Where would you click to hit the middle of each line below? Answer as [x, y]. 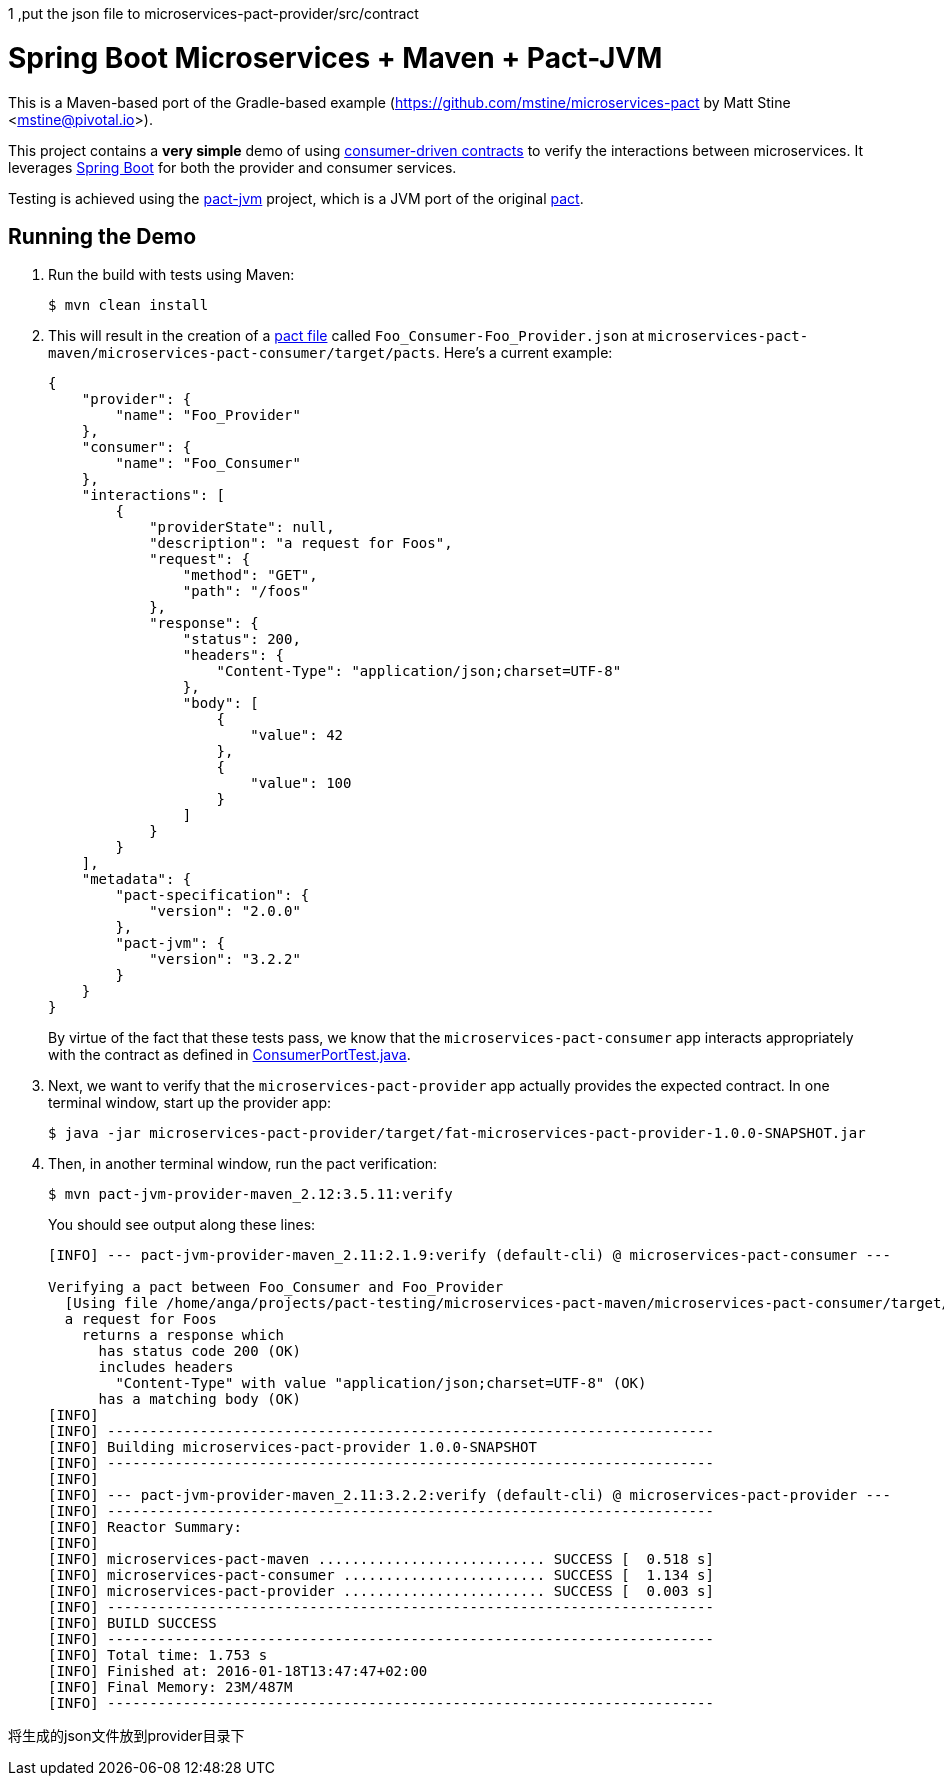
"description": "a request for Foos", [301, 543]
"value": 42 [297, 735]
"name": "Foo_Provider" [208, 415]
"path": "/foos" [246, 591]
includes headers [166, 1367]
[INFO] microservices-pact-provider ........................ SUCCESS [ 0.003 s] [381, 1591]
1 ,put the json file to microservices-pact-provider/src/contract [213, 13]
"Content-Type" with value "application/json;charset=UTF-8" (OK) [381, 1383]
